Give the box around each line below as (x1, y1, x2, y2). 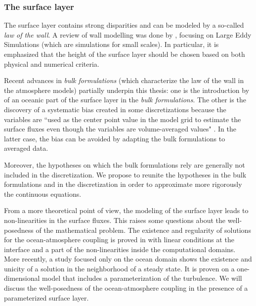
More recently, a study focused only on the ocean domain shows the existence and (4, 254, 252, 264)
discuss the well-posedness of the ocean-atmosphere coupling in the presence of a (4, 283, 248, 293)
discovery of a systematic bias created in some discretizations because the (4, 104, 226, 114)
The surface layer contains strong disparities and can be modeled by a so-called (4, 20, 244, 30)
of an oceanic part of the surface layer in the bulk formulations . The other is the (4, 94, 246, 105)
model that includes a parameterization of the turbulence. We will (42, 273, 242, 283)
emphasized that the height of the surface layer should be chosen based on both (4, 49, 245, 59)
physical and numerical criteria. (4, 58, 99, 69)
